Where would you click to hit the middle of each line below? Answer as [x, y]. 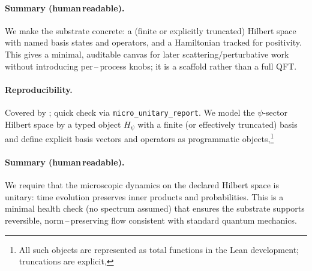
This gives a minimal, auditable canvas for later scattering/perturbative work [147, 54]
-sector [275, 112]
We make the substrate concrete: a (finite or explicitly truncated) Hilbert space [151, 30]
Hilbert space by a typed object [63, 124]
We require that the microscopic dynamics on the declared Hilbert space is [142, 185]
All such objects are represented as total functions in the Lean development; [159, 249]
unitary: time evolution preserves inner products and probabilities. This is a [144, 196]
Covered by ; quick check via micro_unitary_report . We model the [130, 112]
